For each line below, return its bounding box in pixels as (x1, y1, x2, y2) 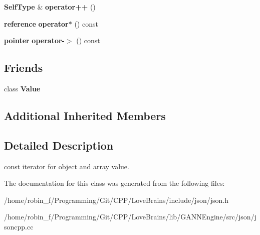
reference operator (4, 18, 69, 29)
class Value (4, 83, 41, 93)
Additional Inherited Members (4, 107, 166, 123)
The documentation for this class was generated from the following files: (4, 178, 225, 188)
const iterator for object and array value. (4, 161, 129, 171)
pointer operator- (4, 35, 65, 46)
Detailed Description (4, 137, 114, 153)
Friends (4, 60, 43, 75)
